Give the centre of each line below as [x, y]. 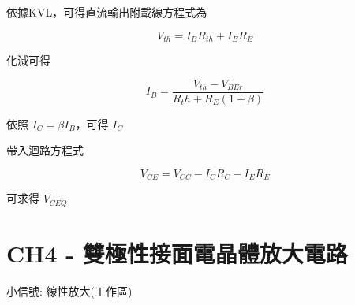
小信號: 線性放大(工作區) [69, 290]
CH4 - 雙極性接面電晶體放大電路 [177, 253]
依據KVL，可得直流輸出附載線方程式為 [107, 12]
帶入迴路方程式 [45, 150]
